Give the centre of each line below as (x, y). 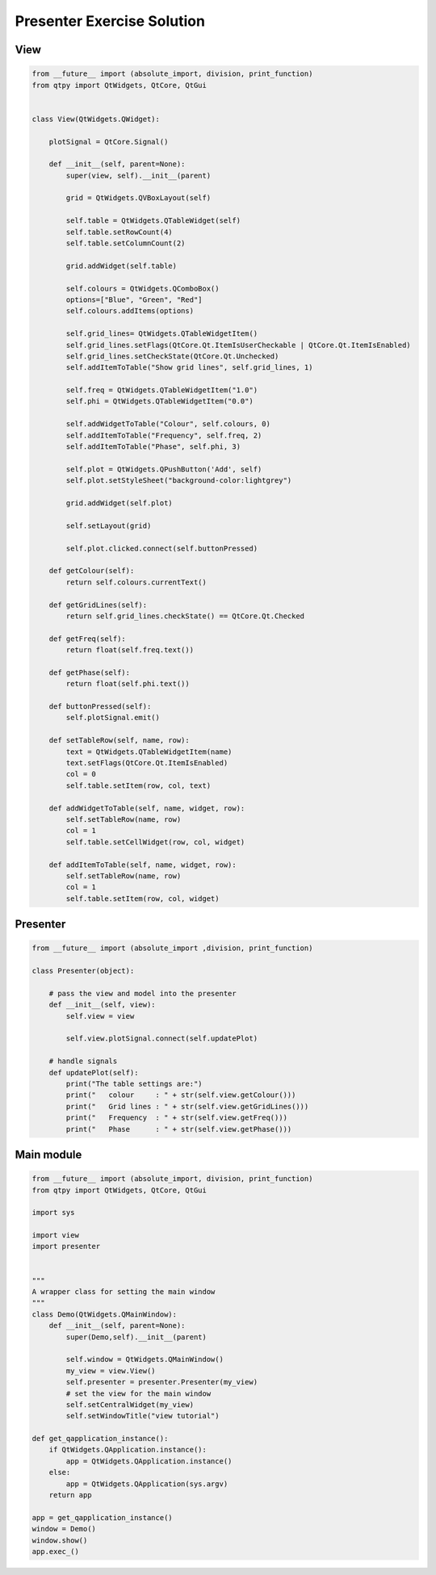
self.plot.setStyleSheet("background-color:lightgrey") (179, 481)
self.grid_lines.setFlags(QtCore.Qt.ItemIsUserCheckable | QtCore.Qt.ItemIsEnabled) (238, 345)
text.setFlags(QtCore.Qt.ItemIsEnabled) (147, 762)
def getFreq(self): (88, 639)
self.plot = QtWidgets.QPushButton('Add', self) (164, 469)
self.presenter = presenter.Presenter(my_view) (162, 1382)
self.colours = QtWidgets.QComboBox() (143, 288)
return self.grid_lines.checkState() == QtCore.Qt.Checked (185, 616)
